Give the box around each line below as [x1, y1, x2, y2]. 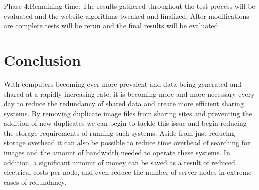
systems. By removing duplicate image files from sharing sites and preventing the [4, 108, 252, 118]
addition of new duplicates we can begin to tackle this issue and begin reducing [4, 118, 247, 128]
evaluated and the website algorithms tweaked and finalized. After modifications [4, 10, 249, 21]
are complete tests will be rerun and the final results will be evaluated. [4, 20, 220, 31]
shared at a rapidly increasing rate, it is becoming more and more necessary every [4, 88, 255, 99]
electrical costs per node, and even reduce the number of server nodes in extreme [4, 167, 252, 177]
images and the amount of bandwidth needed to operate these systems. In [4, 147, 230, 158]
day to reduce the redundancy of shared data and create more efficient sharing [4, 98, 244, 109]
